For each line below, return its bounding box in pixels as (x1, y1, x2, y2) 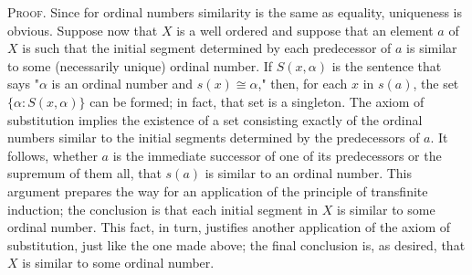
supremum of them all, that (7, 164, 162, 183)
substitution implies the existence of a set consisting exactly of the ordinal (7, 110, 423, 129)
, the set (413, 74, 459, 93)
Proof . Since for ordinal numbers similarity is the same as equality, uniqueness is (7, 3, 462, 21)
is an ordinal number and (51, 74, 194, 93)
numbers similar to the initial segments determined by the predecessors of (7, 128, 420, 147)
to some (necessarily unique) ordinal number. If (7, 56, 273, 75)
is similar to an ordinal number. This (205, 164, 412, 183)
